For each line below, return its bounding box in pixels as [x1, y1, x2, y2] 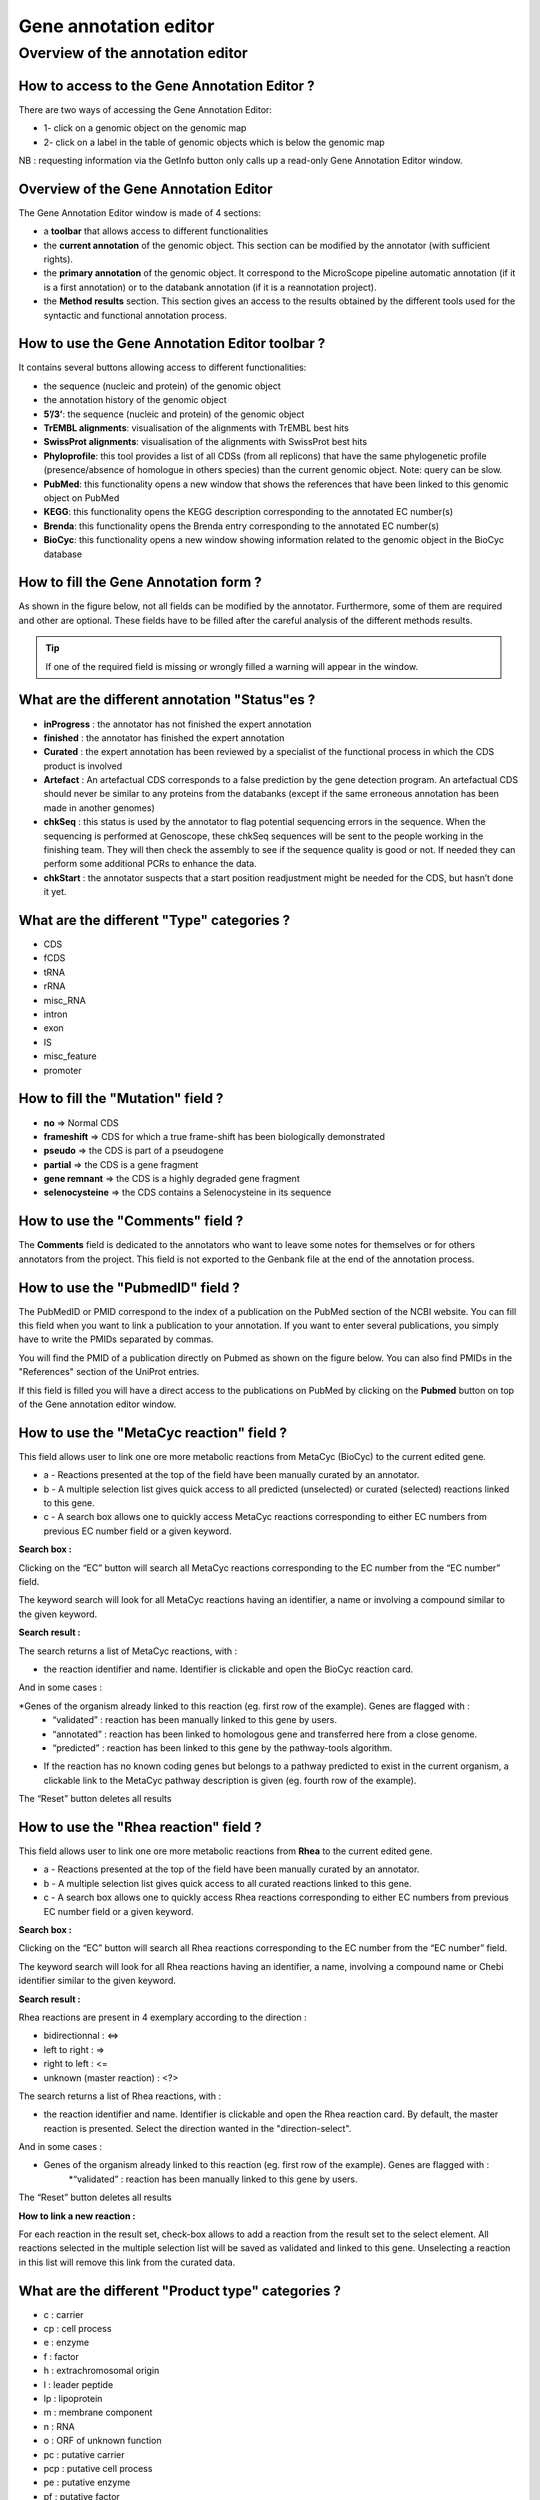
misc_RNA [43, 994, 87, 1006]
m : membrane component [43, 2406, 153, 2419]
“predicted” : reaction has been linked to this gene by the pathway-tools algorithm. [52, 1741, 393, 1754]
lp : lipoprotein [43, 2393, 103, 2405]
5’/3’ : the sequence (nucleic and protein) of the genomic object [43, 408, 305, 420]
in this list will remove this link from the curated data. [18, 2256, 236, 2268]
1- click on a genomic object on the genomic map [43, 122, 247, 134]
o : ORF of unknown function [43, 2435, 162, 2447]
